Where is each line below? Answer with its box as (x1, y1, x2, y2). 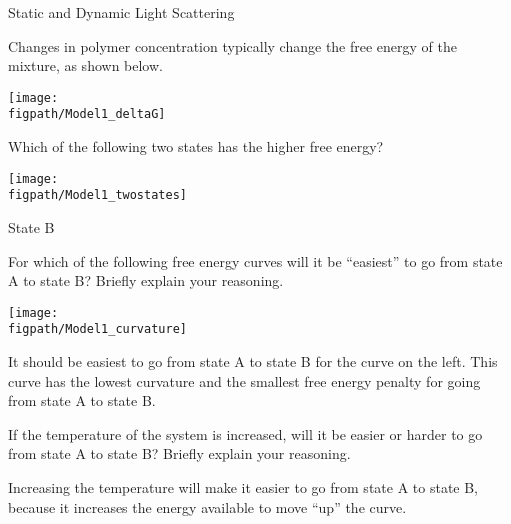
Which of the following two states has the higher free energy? (8, 136, 384, 157)
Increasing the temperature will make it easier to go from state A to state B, (8, 477, 479, 498)
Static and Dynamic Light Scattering (8, 2, 235, 22)
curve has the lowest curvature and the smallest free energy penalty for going (8, 370, 481, 391)
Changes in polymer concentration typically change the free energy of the (8, 35, 458, 56)
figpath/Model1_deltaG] (8, 107, 166, 122)
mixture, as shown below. (8, 55, 163, 76)
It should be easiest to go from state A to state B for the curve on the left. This (8, 351, 498, 372)
